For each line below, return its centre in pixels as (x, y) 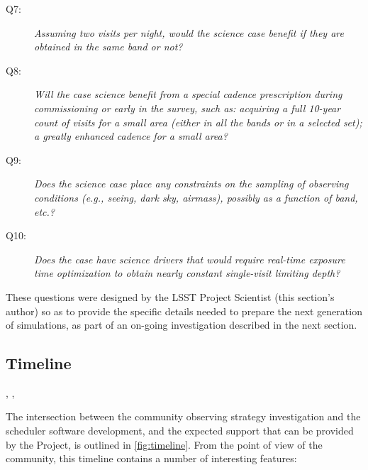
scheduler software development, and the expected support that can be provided (180, 431)
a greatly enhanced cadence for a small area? (131, 136)
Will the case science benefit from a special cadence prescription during (188, 94)
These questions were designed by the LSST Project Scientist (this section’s (170, 296)
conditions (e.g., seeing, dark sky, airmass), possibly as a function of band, (196, 197)
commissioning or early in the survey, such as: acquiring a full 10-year (188, 108)
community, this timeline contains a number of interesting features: (151, 458)
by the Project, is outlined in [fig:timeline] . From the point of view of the (164, 444)
